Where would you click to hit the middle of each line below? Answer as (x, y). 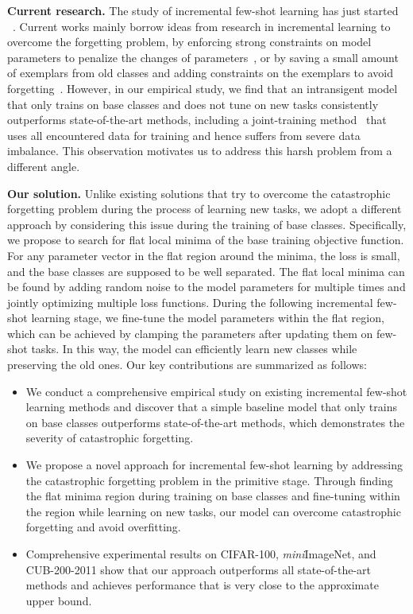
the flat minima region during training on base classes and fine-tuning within (213, 496)
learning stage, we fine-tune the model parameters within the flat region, (208, 318)
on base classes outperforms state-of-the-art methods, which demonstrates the (215, 422)
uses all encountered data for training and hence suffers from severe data (184, 135)
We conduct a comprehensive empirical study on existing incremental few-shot (216, 391)
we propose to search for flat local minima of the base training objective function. (206, 240)
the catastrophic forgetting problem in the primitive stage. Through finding (209, 480)
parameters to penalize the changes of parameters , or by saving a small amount (203, 57)
